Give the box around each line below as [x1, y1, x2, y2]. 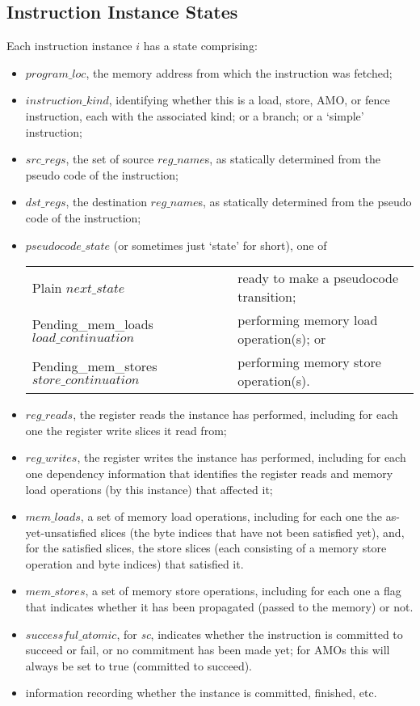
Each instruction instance [6, 37, 132, 54]
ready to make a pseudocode [237, 268, 399, 288]
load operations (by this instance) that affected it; [25, 480, 273, 497]
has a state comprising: [143, 37, 258, 54]
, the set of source [65, 150, 154, 167]
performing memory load [237, 311, 378, 330]
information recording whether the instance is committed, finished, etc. [25, 684, 377, 701]
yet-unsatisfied [25, 523, 97, 540]
